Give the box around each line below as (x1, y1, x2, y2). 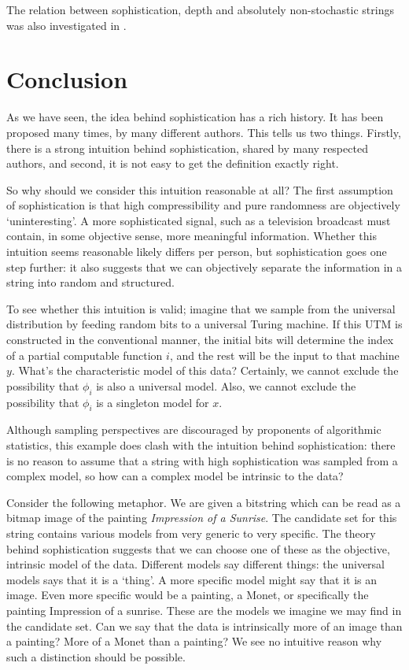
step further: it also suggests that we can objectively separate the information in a (6, 258, 403, 275)
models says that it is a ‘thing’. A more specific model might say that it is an (6, 571, 378, 587)
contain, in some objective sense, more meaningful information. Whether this (6, 228, 377, 244)
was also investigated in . (6, 17, 127, 33)
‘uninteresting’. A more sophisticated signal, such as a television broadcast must (6, 212, 391, 228)
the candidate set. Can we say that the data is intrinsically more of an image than (6, 617, 403, 634)
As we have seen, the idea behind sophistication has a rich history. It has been (6, 109, 384, 125)
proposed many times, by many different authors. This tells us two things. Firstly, (6, 124, 401, 140)
